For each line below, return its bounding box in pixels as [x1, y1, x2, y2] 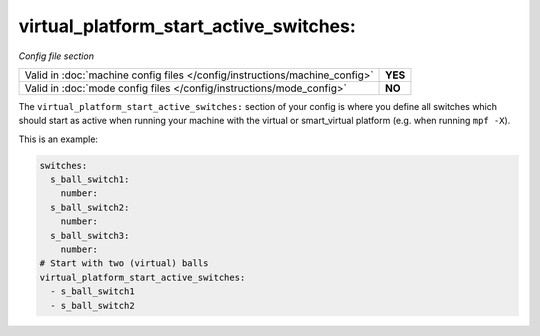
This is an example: [18, 133, 99, 145]
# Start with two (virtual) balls [39, 258, 209, 269]
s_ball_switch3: [50, 230, 130, 241]
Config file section [18, 50, 95, 62]
